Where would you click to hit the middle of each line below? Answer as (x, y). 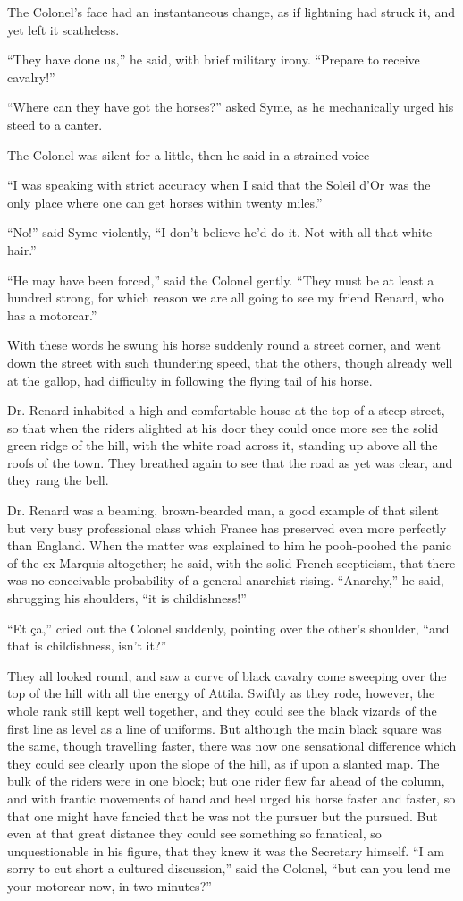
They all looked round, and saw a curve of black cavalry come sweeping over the (227, 675)
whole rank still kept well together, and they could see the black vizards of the (222, 710)
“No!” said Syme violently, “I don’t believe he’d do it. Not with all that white (220, 232)
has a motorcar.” (52, 314)
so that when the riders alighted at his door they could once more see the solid (223, 427)
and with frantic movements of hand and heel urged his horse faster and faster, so (231, 798)
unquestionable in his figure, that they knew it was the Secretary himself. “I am (226, 850)
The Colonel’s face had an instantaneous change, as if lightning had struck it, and (231, 12)
